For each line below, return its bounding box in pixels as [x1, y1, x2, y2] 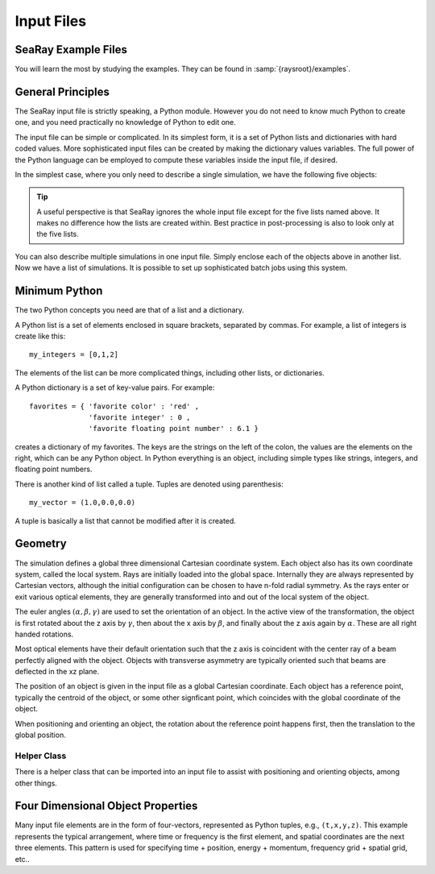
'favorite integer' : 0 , [89, 412, 191, 422]
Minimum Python [14, 284, 103, 298]
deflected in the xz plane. [14, 667, 100, 677]
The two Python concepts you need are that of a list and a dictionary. [14, 305, 245, 315]
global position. [14, 730, 66, 740]
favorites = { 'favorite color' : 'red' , [29, 401, 200, 411]
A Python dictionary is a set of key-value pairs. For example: [14, 383, 215, 392]
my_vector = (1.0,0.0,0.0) [29, 498, 136, 507]
